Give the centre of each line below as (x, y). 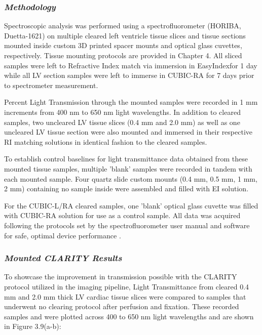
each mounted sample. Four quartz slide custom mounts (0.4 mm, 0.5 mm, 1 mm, (131, 178)
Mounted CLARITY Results (63, 258)
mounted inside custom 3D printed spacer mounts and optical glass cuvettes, (123, 45)
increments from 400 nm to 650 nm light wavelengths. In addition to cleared (122, 112)
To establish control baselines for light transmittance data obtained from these (126, 159)
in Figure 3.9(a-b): (33, 326)
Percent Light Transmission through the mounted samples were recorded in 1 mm (131, 102)
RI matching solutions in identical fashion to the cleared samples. (106, 141)
